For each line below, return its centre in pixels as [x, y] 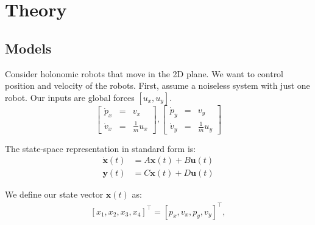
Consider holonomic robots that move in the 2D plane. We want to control [144, 73]
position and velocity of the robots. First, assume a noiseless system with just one [157, 85]
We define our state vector [54, 194]
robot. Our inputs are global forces [70, 97]
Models [28, 48]
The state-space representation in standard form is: [101, 148]
